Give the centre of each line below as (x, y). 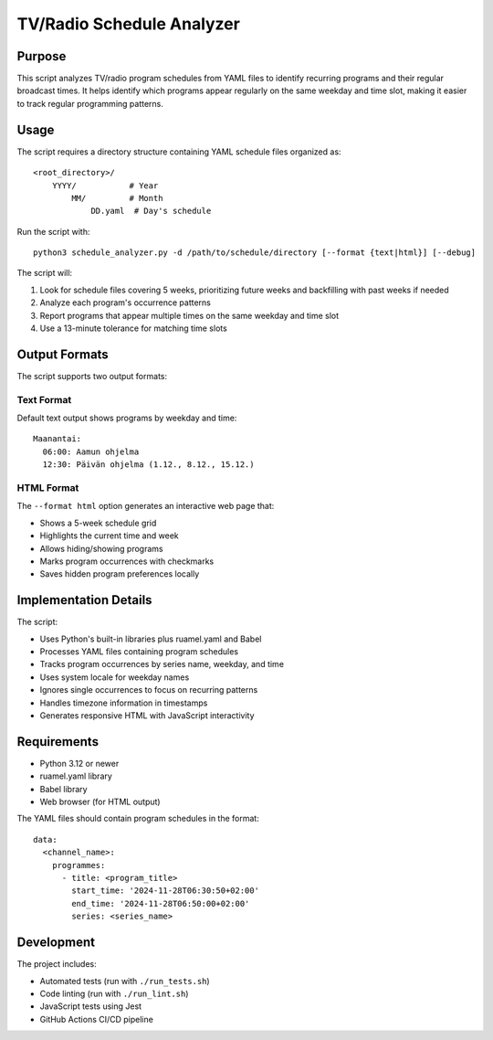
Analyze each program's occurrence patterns (126, 302)
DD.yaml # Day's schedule (151, 211)
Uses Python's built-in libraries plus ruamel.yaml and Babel (151, 639)
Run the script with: (53, 231)
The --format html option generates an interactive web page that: (146, 506)
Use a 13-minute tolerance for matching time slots (133, 328)
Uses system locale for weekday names (115, 677)
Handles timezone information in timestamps (124, 703)
